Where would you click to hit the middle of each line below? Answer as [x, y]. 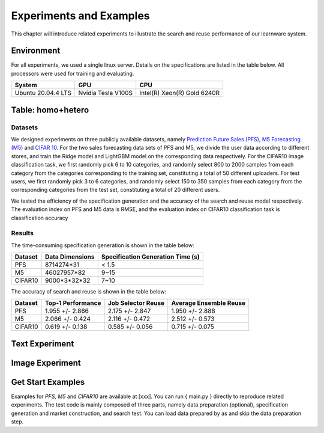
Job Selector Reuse [136, 303]
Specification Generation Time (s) [151, 257]
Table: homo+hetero [50, 110]
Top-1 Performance [73, 303]
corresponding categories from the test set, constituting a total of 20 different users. [115, 190]
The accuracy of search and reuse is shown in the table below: [89, 292]
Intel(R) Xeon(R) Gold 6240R [179, 93]
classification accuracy [40, 218]
